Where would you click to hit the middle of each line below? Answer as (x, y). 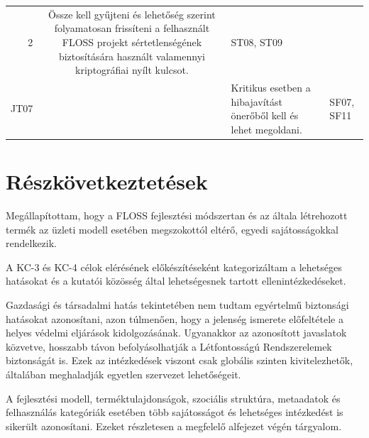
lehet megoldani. (266, 129)
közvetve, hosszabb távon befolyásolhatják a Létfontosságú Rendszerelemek (169, 346)
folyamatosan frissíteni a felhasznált (132, 28)
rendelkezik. (31, 243)
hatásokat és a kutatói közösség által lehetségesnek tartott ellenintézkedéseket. (176, 281)
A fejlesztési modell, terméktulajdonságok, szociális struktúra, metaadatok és (173, 398)
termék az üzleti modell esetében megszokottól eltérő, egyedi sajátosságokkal (172, 229)
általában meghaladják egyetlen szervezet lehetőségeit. (123, 374)
